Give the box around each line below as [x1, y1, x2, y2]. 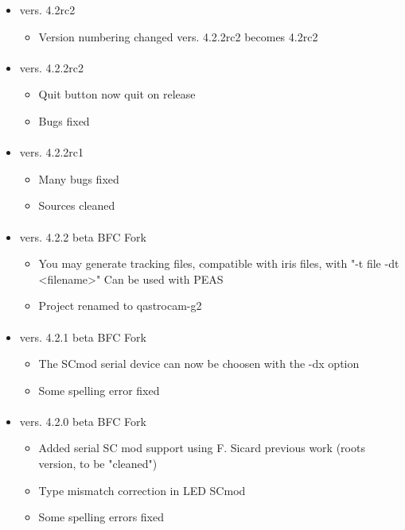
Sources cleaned [38, 197, 115, 214]
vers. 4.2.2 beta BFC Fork [19, 228, 146, 245]
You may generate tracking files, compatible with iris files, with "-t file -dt [38, 255, 399, 272]
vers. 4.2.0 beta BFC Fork [19, 412, 146, 429]
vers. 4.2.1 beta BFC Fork [19, 328, 146, 345]
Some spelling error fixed [38, 381, 160, 398]
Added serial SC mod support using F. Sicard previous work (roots [38, 439, 365, 456]
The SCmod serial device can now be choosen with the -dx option [38, 355, 360, 372]
